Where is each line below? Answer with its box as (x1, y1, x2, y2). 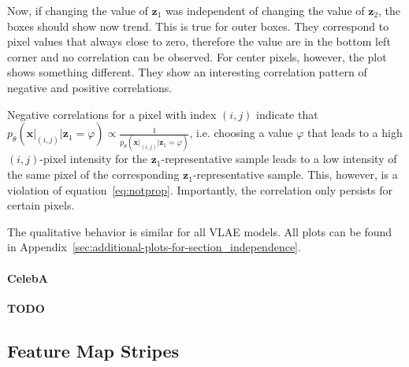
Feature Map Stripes (7, 338, 180, 362)
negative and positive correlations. (7, 79, 173, 95)
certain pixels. (7, 197, 75, 213)
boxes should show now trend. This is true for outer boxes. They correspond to (7, 17, 389, 34)
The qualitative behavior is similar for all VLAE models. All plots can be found (7, 223, 392, 239)
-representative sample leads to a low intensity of (161, 150, 397, 167)
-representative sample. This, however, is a (192, 166, 398, 183)
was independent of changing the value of (165, 2, 365, 18)
